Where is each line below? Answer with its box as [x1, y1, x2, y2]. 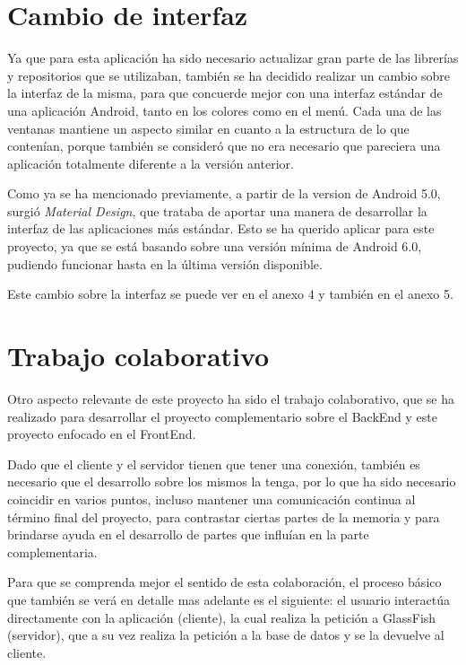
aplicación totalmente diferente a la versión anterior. [7, 153, 294, 172]
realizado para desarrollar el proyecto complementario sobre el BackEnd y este [7, 407, 438, 425]
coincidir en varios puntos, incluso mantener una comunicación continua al [7, 489, 416, 508]
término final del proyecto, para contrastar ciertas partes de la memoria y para [7, 507, 440, 526]
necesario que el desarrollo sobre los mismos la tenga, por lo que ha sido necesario [7, 472, 456, 491]
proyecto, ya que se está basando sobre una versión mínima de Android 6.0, [7, 237, 422, 256]
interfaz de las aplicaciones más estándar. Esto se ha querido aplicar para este [7, 219, 435, 238]
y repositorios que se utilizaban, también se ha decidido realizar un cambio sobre [7, 66, 451, 84]
